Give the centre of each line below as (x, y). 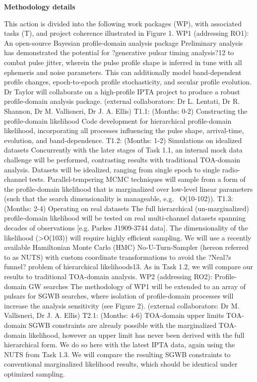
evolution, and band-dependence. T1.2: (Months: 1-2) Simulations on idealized (123, 140)
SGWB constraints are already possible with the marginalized (123, 325)
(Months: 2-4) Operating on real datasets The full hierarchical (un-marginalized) (127, 208)
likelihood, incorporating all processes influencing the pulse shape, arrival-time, (124, 130)
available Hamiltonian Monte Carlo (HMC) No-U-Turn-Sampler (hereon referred (127, 247)
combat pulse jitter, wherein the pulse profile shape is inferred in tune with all (123, 62)
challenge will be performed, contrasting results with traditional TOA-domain (122, 159)
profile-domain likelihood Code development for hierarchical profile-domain (118, 120)
